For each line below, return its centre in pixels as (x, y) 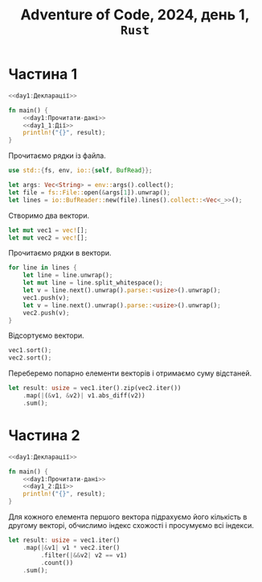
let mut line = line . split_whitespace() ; (93, 283)
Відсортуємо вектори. (46, 335)
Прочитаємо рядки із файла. (57, 156)
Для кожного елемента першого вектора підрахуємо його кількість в (128, 517)
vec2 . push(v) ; (46, 313)
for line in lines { (43, 268)
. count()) (57, 563)
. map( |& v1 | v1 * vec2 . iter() (72, 547)
